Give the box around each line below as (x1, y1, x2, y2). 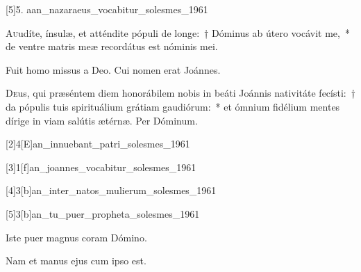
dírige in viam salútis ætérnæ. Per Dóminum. (6, 113, 198, 127)
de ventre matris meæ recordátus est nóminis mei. (6, 39, 218, 54)
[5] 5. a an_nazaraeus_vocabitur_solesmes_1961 (6, 2, 208, 16)
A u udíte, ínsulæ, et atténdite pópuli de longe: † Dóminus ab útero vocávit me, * (6, 25, 350, 40)
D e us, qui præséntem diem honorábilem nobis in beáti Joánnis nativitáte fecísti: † (6, 86, 355, 100)
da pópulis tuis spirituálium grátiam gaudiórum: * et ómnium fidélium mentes (6, 99, 340, 113)
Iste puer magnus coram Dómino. (6, 230, 147, 244)
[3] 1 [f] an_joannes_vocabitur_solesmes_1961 (6, 159, 196, 174)
